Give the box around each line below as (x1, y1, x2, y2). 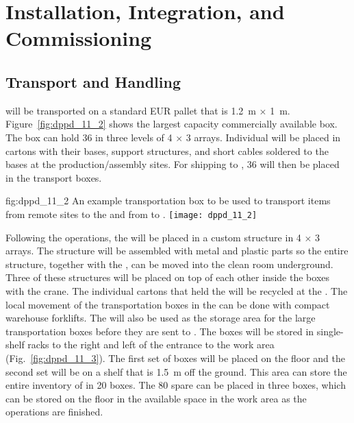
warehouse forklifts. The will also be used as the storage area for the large (5, 311, 316, 325)
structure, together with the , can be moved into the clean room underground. (5, 256, 333, 271)
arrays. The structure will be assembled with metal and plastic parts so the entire (5, 243, 349, 258)
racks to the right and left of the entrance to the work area (27, 337, 275, 352)
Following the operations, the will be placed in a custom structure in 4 (5, 230, 301, 244)
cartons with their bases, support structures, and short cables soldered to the (5, 143, 329, 158)
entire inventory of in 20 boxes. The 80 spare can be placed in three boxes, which (5, 378, 346, 392)
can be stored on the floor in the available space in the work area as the (5, 391, 307, 405)
